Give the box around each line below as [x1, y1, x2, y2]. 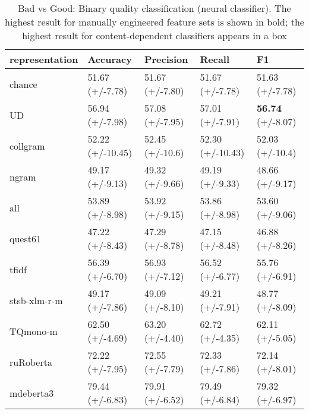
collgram [10, 138, 45, 153]
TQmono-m [10, 324, 58, 338]
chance [10, 77, 37, 91]
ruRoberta [10, 355, 52, 369]
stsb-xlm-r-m [10, 293, 63, 307]
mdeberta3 [10, 385, 54, 400]
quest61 [10, 231, 41, 245]
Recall [200, 52, 230, 66]
